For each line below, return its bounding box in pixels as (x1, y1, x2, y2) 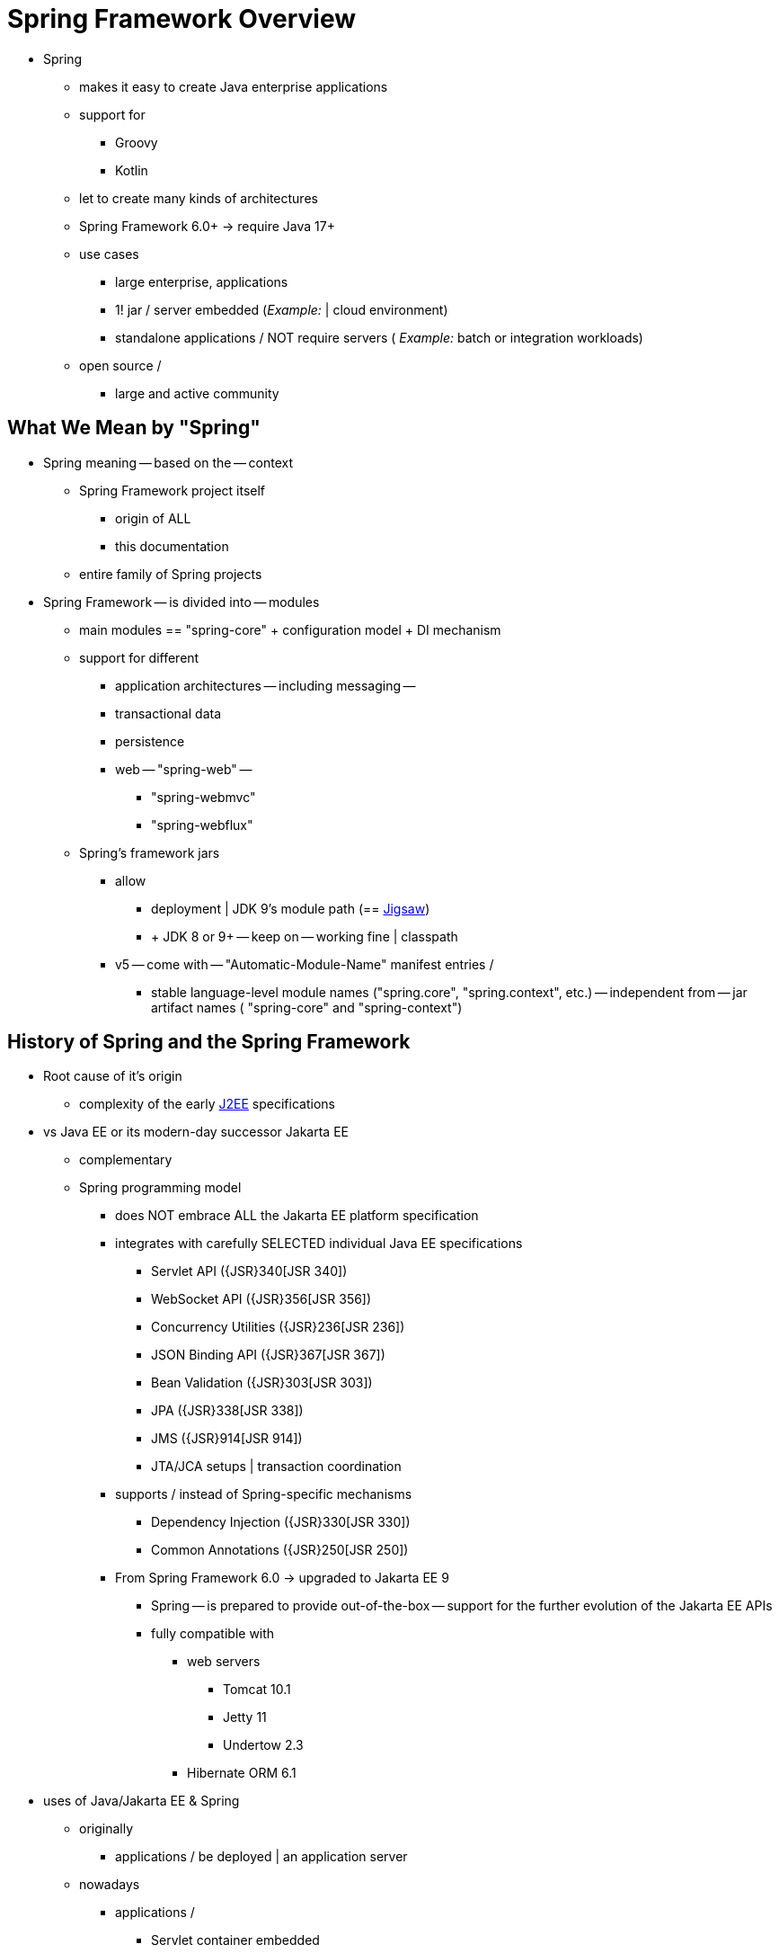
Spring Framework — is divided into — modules (43, 593, 320, 610)
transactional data (115, 705, 222, 721)
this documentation (115, 538, 229, 554)
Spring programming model (79, 1180, 242, 1196)
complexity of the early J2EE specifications (79, 1096, 335, 1112)
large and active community (115, 385, 279, 401)
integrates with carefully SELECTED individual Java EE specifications (115, 1235, 523, 1252)
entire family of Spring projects (79, 566, 262, 582)
